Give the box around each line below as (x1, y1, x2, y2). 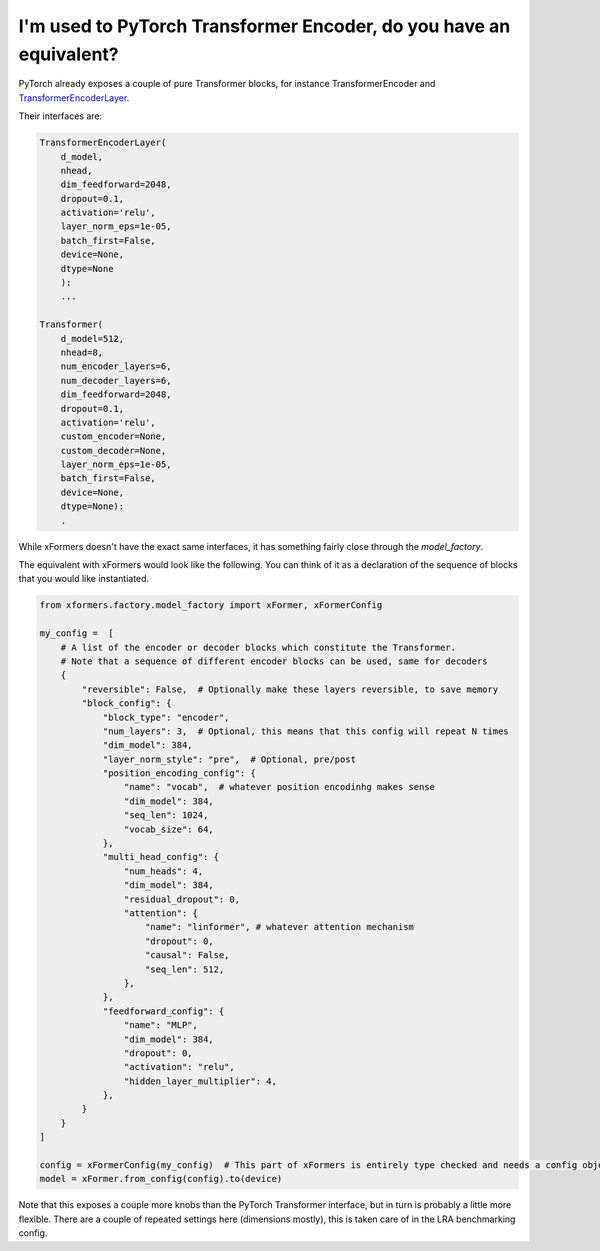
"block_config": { (81, 698, 172, 709)
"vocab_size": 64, (123, 823, 214, 835)
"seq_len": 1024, (123, 810, 209, 821)
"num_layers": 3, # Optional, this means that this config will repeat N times (102, 725, 509, 737)
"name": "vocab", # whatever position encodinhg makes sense (123, 781, 435, 793)
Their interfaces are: (18, 110, 103, 122)
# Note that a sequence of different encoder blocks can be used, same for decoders (60, 655, 489, 667)
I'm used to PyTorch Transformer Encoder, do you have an (18, 15, 511, 37)
